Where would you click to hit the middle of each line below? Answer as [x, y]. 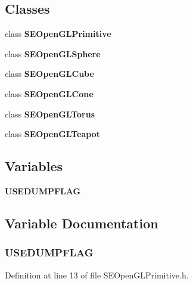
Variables [34, 166]
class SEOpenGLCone [49, 93]
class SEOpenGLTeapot [52, 134]
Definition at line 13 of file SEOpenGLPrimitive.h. [97, 275]
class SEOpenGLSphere [53, 53]
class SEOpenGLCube [49, 74]
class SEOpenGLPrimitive [58, 34]
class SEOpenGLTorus [50, 114]
